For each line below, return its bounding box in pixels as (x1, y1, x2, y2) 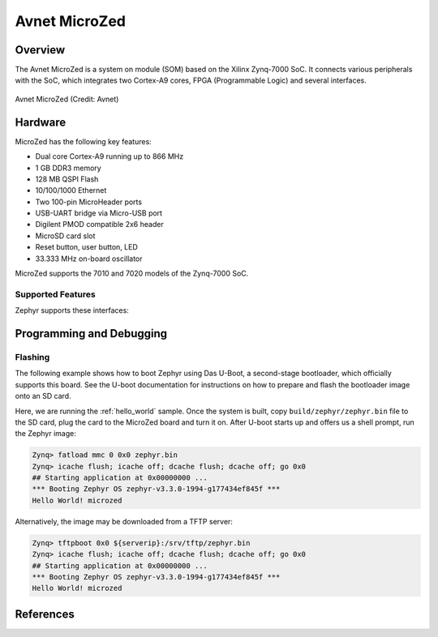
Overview (15, 43, 66, 57)
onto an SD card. (15, 391, 72, 401)
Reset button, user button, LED (35, 242, 138, 252)
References (15, 607, 75, 621)
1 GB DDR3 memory (35, 163, 101, 173)
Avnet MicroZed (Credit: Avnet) (15, 94, 119, 104)
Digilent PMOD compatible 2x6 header (35, 220, 164, 229)
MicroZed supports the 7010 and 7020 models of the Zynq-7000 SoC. (15, 268, 249, 279)
